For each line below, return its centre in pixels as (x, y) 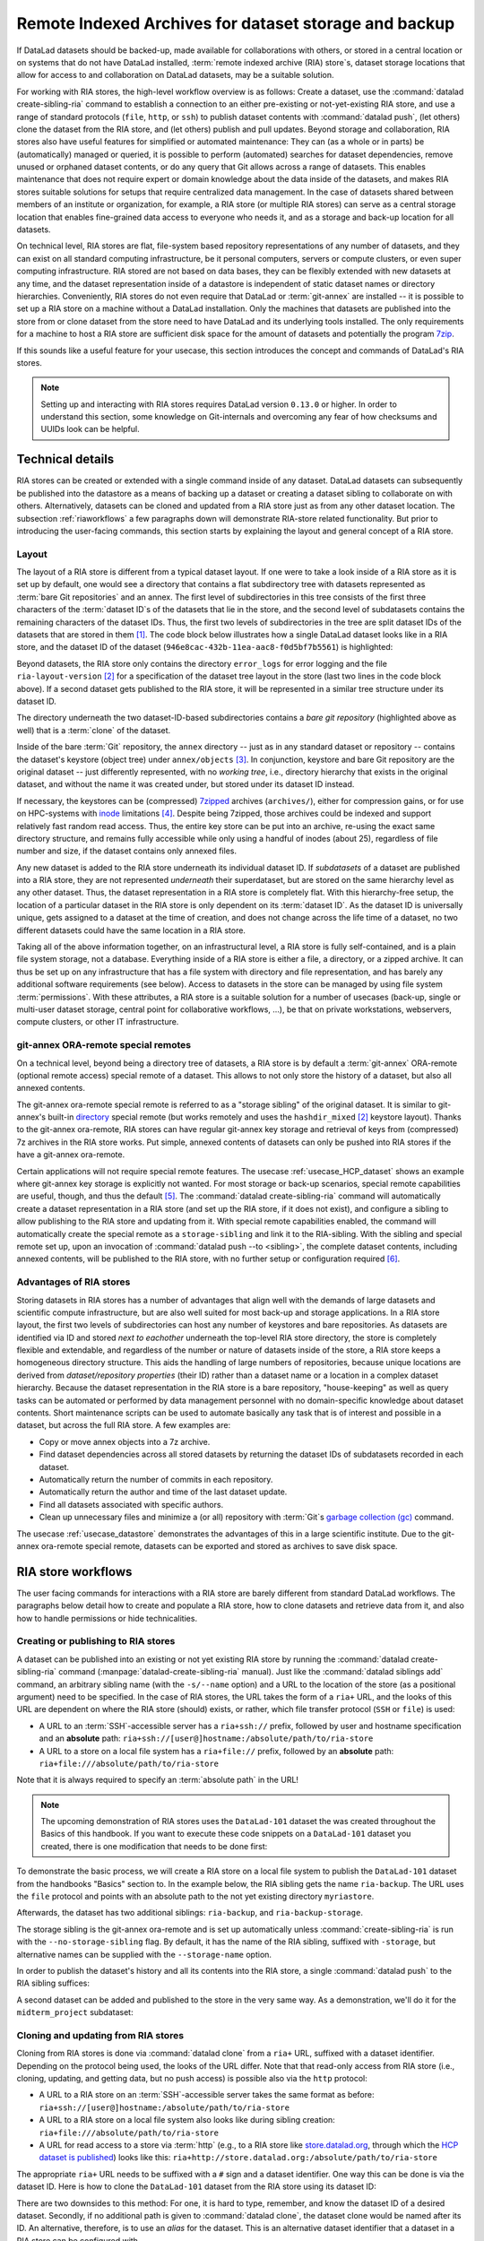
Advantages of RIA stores (73, 1282)
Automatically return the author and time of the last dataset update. (163, 1492)
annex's (31, 1117)
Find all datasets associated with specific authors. (131, 1504)
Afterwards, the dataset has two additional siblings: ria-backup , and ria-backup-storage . (190, 1913)
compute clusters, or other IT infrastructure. (98, 1022)
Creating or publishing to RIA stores (96, 1641)
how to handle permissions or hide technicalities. (107, 1618)
